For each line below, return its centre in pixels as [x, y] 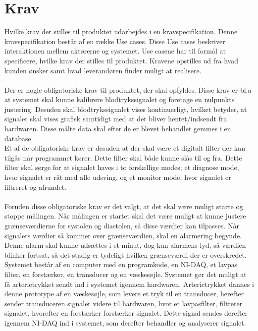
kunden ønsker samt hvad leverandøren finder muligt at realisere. [103, 70]
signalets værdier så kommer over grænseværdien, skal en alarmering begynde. [123, 235]
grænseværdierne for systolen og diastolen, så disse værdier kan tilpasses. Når [122, 225]
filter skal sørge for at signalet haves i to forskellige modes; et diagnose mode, [122, 167]
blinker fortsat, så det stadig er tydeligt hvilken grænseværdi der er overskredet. [126, 254]
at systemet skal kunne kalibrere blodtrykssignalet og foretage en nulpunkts [120, 99]
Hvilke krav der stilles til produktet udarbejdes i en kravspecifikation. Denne [121, 31]
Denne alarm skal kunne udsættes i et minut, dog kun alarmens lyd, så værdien [125, 245]
